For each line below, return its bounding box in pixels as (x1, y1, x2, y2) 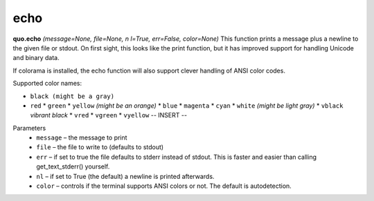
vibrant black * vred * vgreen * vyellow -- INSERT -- (30, 111, 187, 119)
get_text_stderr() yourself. (36, 162, 110, 171)
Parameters (12, 124, 46, 132)
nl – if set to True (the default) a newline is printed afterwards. (36, 172, 215, 180)
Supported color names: (12, 79, 82, 88)
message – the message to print (36, 133, 127, 142)
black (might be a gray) (30, 92, 114, 100)
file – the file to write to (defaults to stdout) (36, 143, 164, 151)
